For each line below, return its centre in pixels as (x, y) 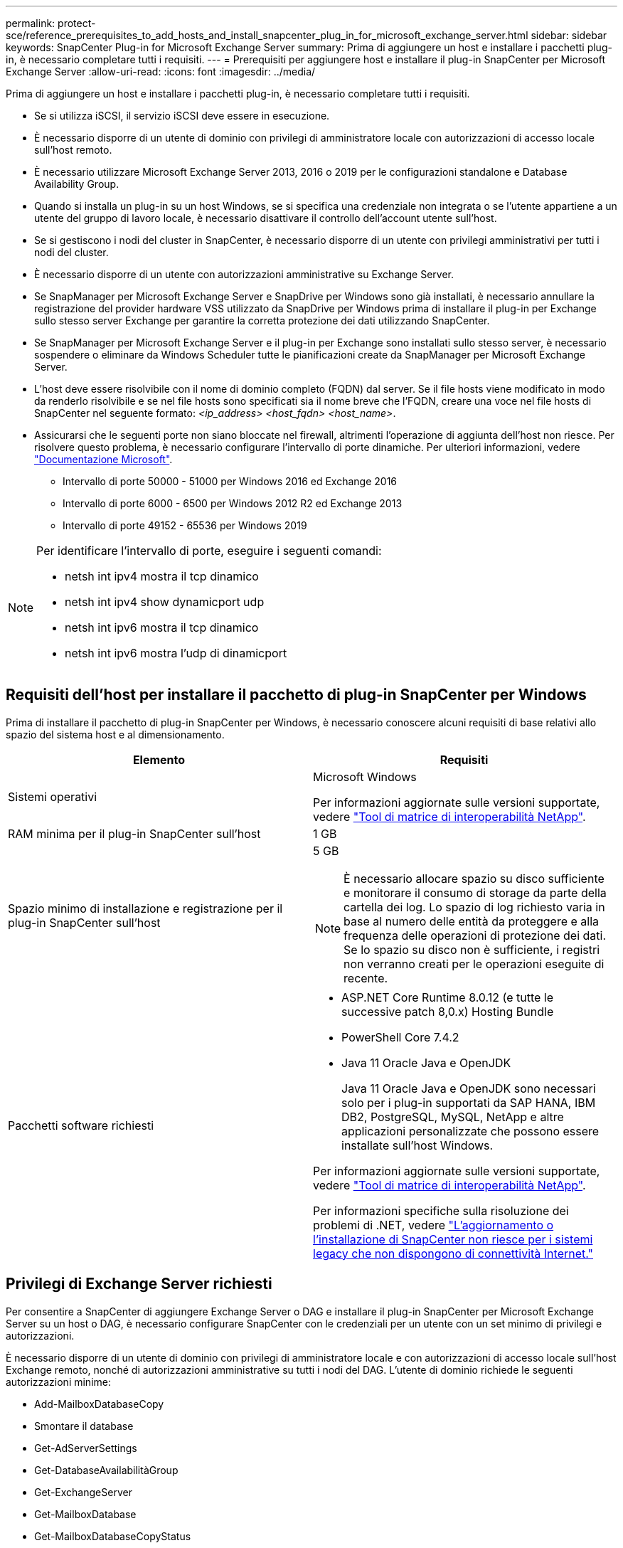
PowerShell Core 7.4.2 (400, 1037)
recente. (366, 978)
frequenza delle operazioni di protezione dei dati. (475, 935)
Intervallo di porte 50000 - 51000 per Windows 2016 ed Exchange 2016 (230, 481)
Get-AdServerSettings (86, 1448)
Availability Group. (77, 184)
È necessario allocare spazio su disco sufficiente (474, 878)
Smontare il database (84, 1426)
